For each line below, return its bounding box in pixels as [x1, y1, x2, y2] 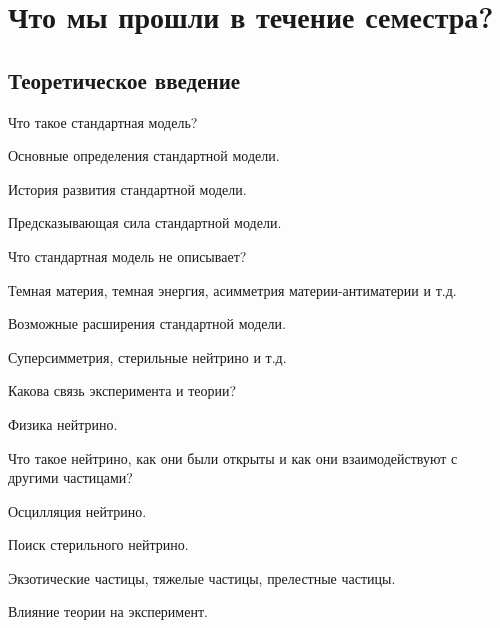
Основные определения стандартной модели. [8, 145, 280, 166]
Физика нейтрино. [8, 413, 118, 434]
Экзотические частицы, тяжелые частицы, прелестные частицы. [8, 567, 396, 588]
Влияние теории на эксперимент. [8, 601, 208, 622]
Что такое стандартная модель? [8, 111, 198, 132]
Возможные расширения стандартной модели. [8, 313, 286, 334]
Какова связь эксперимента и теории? [8, 380, 237, 401]
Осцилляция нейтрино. [8, 500, 147, 521]
